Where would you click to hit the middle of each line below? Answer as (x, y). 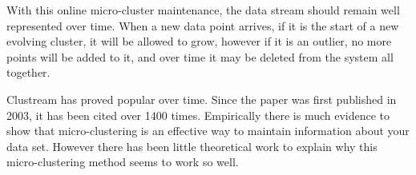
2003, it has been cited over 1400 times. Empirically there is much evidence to (198, 115)
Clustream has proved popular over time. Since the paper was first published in (202, 99)
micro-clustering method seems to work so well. (123, 162)
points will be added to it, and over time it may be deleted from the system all (200, 56)
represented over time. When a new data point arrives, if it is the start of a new (203, 25)
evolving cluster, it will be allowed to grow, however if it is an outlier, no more (199, 41)
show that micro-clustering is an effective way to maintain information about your (208, 131)
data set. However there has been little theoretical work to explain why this (192, 146)
